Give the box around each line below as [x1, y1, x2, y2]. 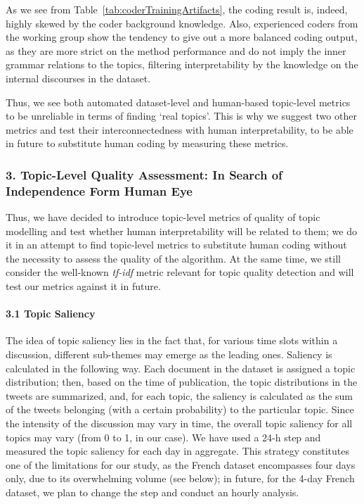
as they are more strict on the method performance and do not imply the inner [6, 43, 346, 58]
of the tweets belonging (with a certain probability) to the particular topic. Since [6, 402, 354, 417]
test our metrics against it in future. [6, 279, 161, 294]
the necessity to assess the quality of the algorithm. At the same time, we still [6, 251, 341, 265]
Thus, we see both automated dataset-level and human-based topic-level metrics [6, 94, 351, 109]
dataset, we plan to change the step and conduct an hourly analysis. [6, 484, 299, 499]
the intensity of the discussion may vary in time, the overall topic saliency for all [6, 416, 353, 430]
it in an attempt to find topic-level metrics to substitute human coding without [6, 237, 347, 252]
